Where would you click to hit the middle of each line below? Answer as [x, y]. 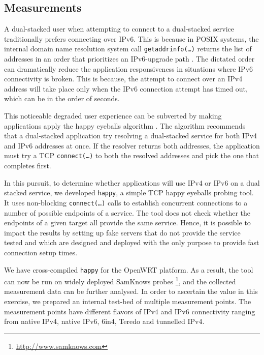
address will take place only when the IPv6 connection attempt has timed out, [126, 88]
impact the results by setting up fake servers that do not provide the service [122, 232]
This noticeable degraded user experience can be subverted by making [113, 116]
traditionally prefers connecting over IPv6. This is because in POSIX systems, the [131, 38]
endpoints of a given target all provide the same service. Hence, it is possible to [127, 223]
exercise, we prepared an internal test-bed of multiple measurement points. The [128, 301]
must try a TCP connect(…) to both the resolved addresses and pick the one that [131, 155]
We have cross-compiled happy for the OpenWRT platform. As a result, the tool [129, 269]
